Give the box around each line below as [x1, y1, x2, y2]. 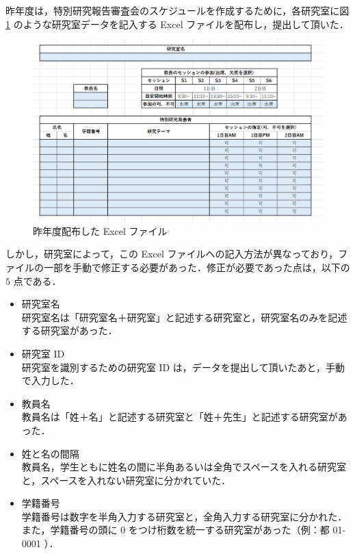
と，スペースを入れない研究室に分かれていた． [21, 473, 231, 487]
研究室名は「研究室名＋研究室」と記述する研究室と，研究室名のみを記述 [21, 310, 347, 324]
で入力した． [21, 373, 79, 388]
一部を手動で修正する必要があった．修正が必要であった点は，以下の [43, 260, 350, 274]
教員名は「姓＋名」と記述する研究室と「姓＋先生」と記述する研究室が [21, 410, 338, 424]
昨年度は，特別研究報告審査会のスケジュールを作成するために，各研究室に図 [5, 3, 350, 17]
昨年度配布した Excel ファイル [33, 223, 168, 238]
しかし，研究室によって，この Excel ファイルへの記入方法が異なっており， [5, 247, 339, 261]
